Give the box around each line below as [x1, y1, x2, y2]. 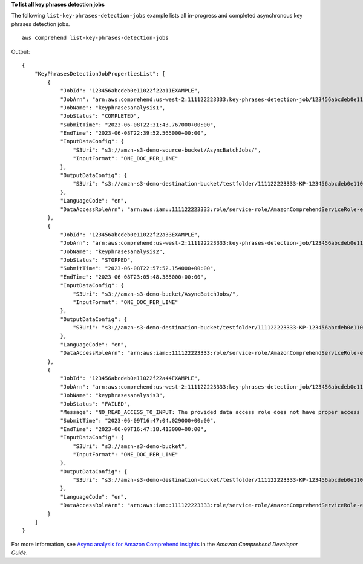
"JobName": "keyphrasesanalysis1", [60, 104, 166, 111]
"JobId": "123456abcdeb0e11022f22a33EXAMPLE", [60, 231, 201, 238]
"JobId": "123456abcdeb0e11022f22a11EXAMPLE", [60, 88, 201, 94]
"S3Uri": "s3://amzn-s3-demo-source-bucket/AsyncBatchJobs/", [73, 146, 261, 154]
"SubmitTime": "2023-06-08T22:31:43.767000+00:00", [60, 121, 217, 128]
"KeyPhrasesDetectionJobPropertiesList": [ [34, 70, 166, 77]
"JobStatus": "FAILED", [60, 400, 131, 407]
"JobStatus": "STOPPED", [60, 256, 134, 263]
